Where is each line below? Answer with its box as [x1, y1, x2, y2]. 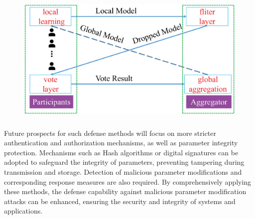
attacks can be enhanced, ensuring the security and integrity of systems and [4, 196, 236, 206]
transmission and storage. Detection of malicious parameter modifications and [4, 166, 242, 177]
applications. [4, 206, 43, 216]
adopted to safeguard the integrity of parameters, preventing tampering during [4, 157, 245, 167]
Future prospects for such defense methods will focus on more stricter [4, 127, 217, 138]
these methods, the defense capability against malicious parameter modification [4, 186, 247, 197]
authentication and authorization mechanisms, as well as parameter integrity [4, 137, 238, 148]
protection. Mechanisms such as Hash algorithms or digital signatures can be [4, 147, 239, 157]
